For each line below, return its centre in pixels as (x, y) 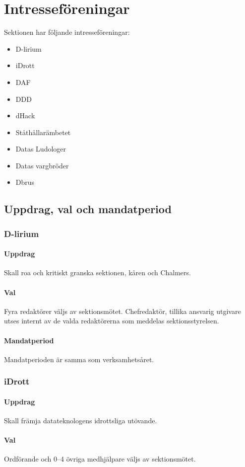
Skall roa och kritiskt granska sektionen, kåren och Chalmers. (97, 272)
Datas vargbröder (42, 165)
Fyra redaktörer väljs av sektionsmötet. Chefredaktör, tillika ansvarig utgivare (122, 311)
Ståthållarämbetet (43, 132)
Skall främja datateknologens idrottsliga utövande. (81, 421)
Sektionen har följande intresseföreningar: (67, 32)
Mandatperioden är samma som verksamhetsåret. (79, 359)
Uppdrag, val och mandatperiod (88, 209)
